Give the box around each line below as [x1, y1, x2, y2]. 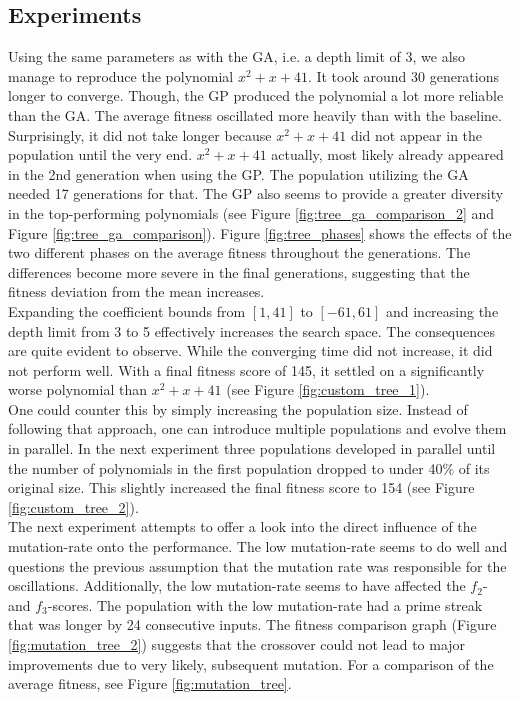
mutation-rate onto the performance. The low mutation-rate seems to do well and [8, 536, 508, 557]
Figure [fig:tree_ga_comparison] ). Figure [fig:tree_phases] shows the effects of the [8, 222, 512, 243]
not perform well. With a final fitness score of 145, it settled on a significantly [8, 359, 485, 380]
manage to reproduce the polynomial [8, 65, 234, 86]
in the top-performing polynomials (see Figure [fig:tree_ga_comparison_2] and [8, 202, 495, 223]
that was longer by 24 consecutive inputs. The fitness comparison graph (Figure [8, 614, 497, 635]
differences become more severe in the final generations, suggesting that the [8, 261, 470, 282]
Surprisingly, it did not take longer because [8, 124, 272, 145]
